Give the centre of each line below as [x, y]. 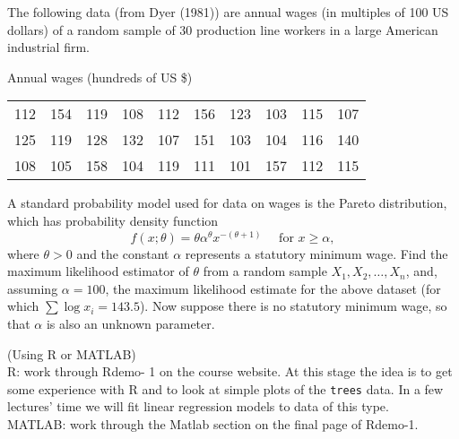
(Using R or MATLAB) [72, 353]
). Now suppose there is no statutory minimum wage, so [293, 306]
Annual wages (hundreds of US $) [100, 77]
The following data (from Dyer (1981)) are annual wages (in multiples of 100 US [228, 12]
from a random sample [265, 271]
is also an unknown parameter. [130, 323]
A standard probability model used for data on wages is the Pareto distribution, [227, 203]
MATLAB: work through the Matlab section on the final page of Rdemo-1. [213, 423]
